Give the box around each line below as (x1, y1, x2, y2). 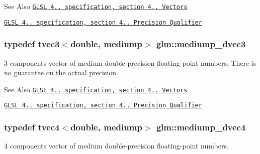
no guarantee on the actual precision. (4, 67, 118, 78)
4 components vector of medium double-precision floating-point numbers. (4, 140, 229, 151)
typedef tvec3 (4, 38, 60, 50)
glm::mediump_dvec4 (156, 120, 246, 133)
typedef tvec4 (4, 120, 60, 133)
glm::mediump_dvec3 (156, 38, 246, 50)
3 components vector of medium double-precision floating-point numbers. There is (4, 57, 256, 68)
